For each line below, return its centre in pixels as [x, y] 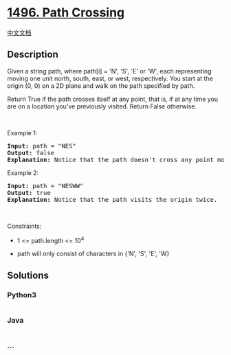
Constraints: [24, 226]
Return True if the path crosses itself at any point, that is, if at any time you [113, 99]
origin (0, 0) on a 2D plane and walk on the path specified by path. [101, 85]
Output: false [31, 153]
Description [33, 55]
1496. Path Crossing [66, 13]
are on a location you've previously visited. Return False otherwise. [102, 106]
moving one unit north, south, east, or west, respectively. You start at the [110, 78]
